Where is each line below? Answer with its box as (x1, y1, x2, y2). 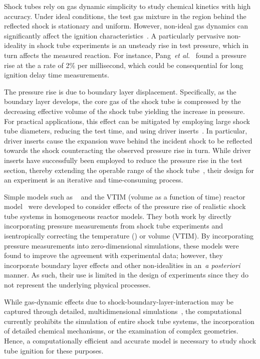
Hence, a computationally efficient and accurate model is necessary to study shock (4, 335, 256, 345)
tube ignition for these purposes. (4, 345, 104, 355)
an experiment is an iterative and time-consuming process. (4, 174, 183, 185)
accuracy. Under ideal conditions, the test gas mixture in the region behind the (4, 10, 246, 21)
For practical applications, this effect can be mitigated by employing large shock (4, 115, 250, 126)
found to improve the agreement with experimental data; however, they (4, 250, 223, 260)
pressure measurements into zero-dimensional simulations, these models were (4, 240, 239, 250)
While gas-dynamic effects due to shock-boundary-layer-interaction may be (4, 296, 234, 306)
